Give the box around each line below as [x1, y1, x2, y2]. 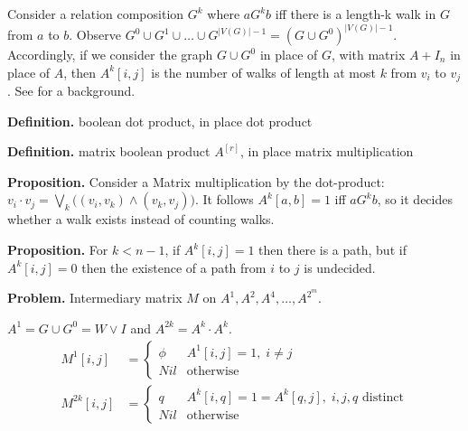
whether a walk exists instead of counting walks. [7, 210, 275, 229]
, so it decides [377, 190, 453, 209]
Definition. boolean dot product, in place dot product [7, 111, 313, 130]
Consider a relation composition [7, 5, 184, 23]
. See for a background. [7, 81, 136, 100]
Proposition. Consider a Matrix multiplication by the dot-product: [7, 172, 385, 191]
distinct [361, 390, 404, 404]
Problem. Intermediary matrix [7, 288, 183, 307]
